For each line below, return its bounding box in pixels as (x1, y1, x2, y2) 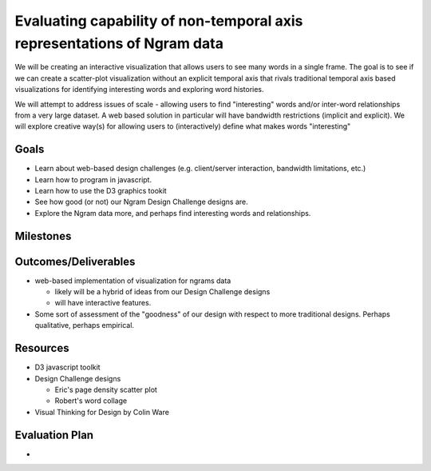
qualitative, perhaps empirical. (34, 321, 135, 330)
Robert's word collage (54, 396, 128, 405)
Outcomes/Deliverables (14, 254, 136, 268)
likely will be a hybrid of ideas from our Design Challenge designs (54, 287, 271, 297)
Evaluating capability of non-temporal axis (14, 12, 303, 30)
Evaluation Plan (14, 428, 94, 441)
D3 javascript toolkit (34, 362, 101, 372)
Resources (14, 341, 69, 355)
